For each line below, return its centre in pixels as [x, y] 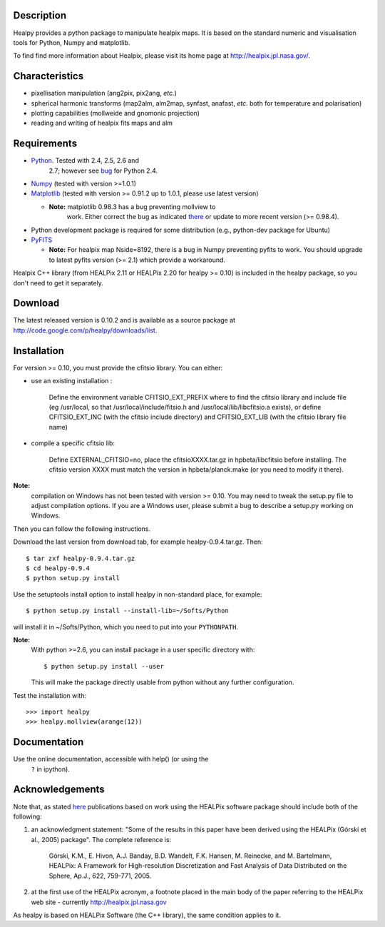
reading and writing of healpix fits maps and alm [102, 123]
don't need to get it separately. [58, 283]
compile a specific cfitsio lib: [73, 443]
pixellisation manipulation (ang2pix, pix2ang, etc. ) [104, 93]
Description [40, 15]
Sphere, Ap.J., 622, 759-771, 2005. [100, 876]
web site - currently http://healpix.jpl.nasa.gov [99, 902]
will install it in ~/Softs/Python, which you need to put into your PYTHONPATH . [126, 627]
